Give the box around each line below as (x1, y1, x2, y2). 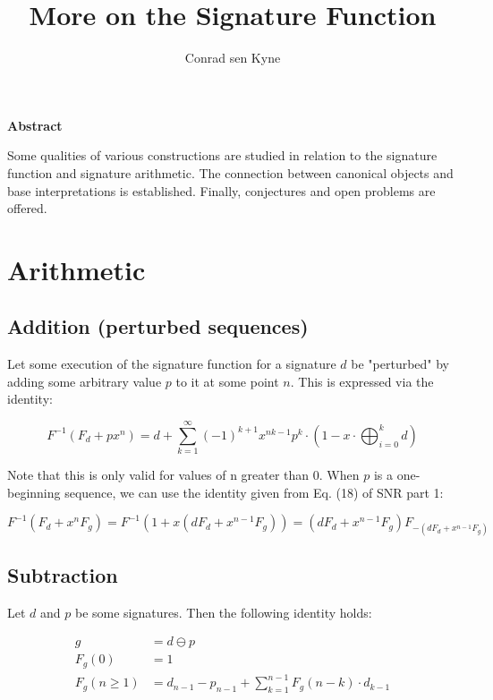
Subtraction (7, 560, 118, 588)
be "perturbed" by (351, 354, 450, 373)
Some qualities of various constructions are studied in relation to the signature (7, 146, 438, 165)
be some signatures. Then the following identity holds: (74, 602, 372, 621)
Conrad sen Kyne (184, 48, 281, 67)
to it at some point (175, 371, 279, 390)
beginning (7, 482, 61, 501)
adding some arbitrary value (7, 371, 162, 390)
